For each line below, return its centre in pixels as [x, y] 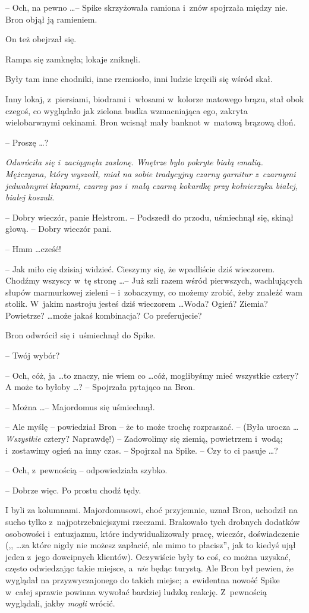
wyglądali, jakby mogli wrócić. [60, 603]
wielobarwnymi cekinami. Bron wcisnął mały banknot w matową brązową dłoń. [151, 122]
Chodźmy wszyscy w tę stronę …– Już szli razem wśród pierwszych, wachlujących [154, 280]
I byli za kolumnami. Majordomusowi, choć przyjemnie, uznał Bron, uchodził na [152, 510]
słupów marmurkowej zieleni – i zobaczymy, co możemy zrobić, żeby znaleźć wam [154, 292]
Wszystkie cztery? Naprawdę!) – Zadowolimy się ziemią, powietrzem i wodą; [144, 438]
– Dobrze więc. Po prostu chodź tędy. [73, 490]
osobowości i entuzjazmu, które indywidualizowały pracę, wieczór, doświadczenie [152, 533]
